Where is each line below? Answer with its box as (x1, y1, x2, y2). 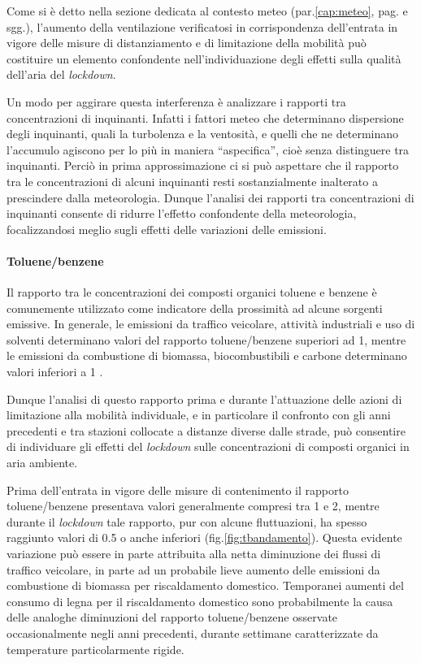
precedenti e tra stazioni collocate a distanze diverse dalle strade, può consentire (7, 422, 406, 439)
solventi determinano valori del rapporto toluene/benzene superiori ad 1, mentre (7, 331, 406, 348)
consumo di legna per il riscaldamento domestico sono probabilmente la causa (7, 592, 393, 609)
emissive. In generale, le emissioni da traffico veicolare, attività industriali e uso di (7, 315, 415, 332)
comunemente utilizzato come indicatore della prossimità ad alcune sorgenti (7, 299, 383, 316)
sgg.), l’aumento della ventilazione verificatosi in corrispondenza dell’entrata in (7, 18, 398, 35)
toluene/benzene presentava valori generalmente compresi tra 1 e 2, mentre (7, 497, 380, 514)
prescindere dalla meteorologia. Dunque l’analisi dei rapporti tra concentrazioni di (7, 188, 414, 206)
